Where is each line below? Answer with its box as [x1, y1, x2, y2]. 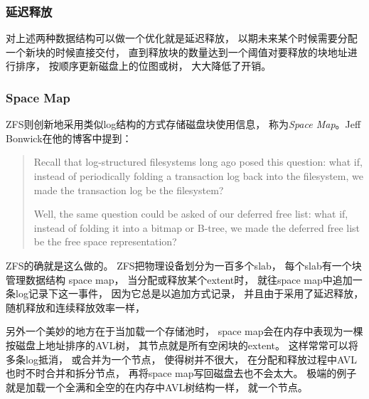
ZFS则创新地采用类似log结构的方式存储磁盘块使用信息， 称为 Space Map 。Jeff [6, 117, 361, 132]
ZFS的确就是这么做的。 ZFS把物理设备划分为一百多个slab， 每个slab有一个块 [6, 257, 362, 272]
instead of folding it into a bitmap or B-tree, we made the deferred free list [33, 220, 360, 235]
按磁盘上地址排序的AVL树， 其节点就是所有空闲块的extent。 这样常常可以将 [6, 337, 358, 352]
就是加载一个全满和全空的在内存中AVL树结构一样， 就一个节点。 [6, 379, 308, 394]
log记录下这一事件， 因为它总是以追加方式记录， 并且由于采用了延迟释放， [15, 286, 364, 301]
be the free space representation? [33, 234, 177, 249]
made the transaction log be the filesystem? [33, 182, 224, 197]
